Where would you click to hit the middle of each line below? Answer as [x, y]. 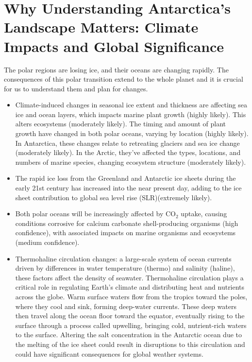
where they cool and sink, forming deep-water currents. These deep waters [126, 306]
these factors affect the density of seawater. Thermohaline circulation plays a [129, 277]
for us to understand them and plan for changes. [76, 88]
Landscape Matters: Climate [101, 27]
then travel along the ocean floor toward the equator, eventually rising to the [130, 316]
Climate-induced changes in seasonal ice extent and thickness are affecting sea [131, 105]
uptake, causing [204, 214]
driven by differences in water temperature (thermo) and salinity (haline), [125, 268]
